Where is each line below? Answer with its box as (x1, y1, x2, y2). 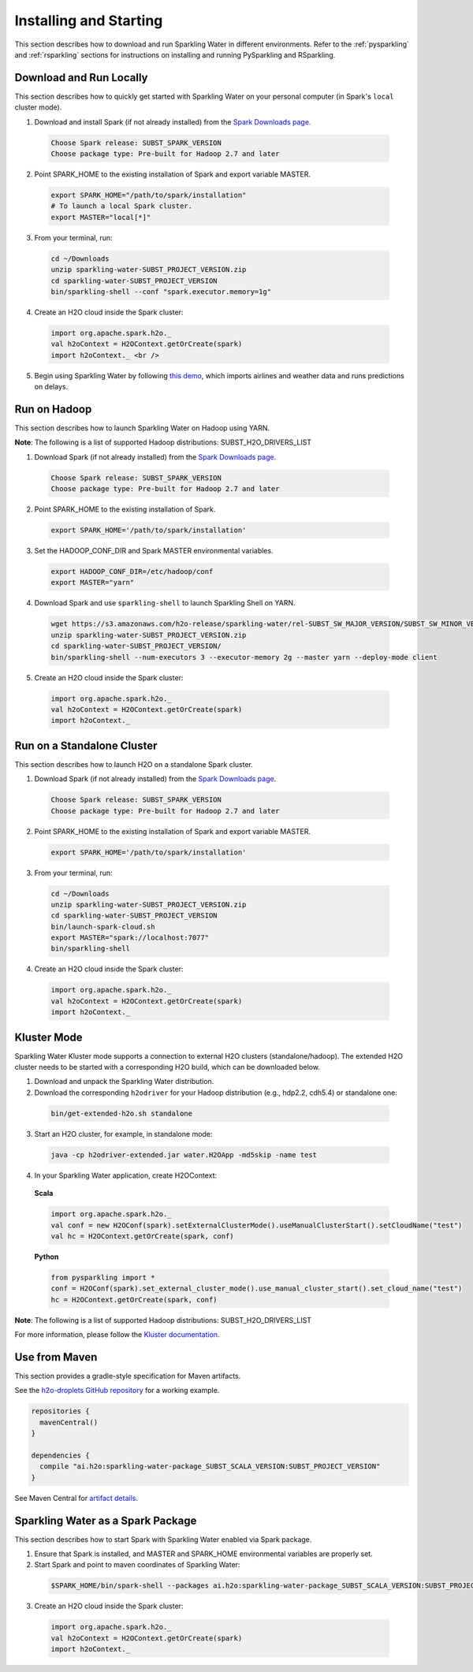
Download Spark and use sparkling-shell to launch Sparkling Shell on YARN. (34, 598, 296, 608)
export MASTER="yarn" (50, 578, 135, 587)
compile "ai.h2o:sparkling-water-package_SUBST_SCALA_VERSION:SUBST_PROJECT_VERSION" (39, 1462, 381, 1471)
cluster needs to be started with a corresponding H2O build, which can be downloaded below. (14, 1063, 321, 1072)
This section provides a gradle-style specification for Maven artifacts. (14, 1372, 241, 1380)
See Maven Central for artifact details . (14, 1493, 138, 1503)
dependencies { (31, 1450, 90, 1460)
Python (34, 1252, 59, 1261)
